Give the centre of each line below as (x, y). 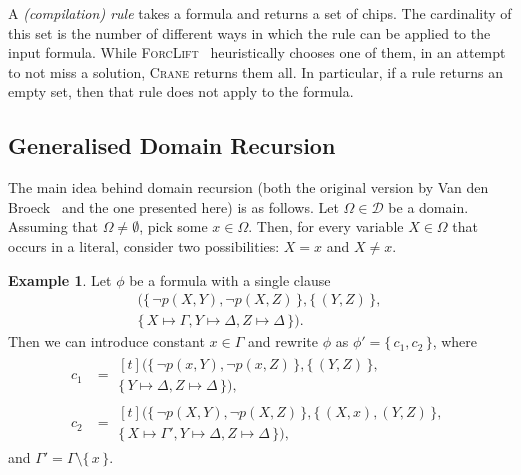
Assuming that (53, 226)
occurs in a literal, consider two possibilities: (144, 245)
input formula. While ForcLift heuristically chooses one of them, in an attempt (257, 52)
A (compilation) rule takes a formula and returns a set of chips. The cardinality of (260, 13)
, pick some (173, 226)
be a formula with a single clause (230, 279)
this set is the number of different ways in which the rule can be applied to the (249, 32)
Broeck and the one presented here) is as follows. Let (173, 206)
